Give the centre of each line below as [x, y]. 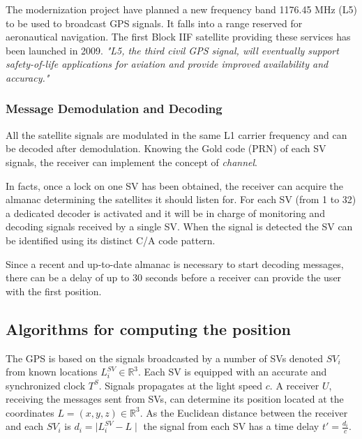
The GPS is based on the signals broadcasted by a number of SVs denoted [165, 358]
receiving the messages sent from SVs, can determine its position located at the [175, 399]
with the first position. [54, 291]
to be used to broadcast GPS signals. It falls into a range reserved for [154, 23]
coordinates [30, 412]
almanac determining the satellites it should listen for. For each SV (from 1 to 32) [181, 199]
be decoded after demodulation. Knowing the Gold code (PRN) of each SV [166, 148]
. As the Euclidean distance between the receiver [244, 412]
